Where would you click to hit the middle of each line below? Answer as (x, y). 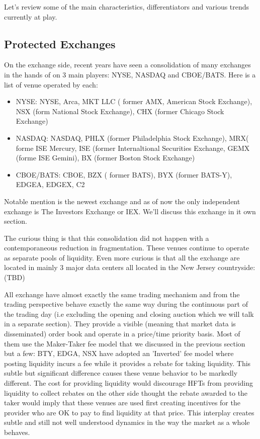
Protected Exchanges (60, 43)
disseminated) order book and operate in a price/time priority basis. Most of (122, 334)
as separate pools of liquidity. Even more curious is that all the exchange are (122, 257)
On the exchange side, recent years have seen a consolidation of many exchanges (127, 65)
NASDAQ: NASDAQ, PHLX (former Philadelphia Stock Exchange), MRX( (132, 138)
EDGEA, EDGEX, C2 (50, 184)
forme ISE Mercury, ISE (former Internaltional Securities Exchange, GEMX (133, 148)
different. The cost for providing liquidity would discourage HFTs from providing (128, 383)
